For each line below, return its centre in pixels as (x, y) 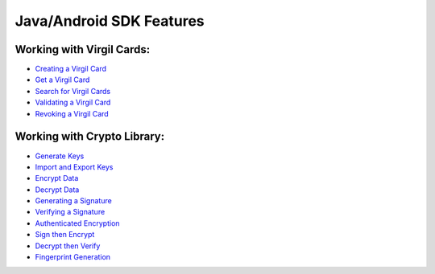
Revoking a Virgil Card (72, 113)
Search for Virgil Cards (73, 91)
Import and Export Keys (74, 167)
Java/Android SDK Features (110, 21)
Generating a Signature (73, 201)
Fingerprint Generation (73, 257)
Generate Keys (60, 156)
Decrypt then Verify (68, 246)
